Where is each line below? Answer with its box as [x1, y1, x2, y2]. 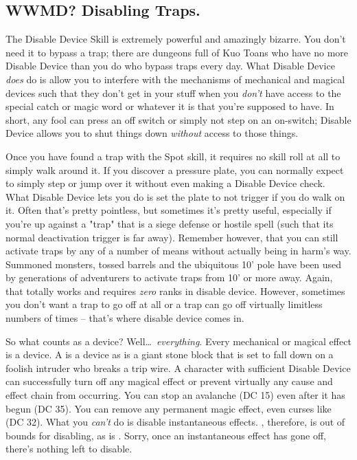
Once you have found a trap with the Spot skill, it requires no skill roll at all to [5, 149, 341, 163]
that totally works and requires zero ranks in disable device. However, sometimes [5, 283, 345, 298]
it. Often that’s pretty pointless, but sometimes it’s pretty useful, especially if [5, 203, 332, 217]
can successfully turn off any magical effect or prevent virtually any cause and [5, 374, 333, 388]
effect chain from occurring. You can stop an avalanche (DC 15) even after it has [5, 388, 345, 402]
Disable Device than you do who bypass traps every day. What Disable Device [5, 58, 335, 73]
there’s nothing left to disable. [5, 441, 133, 456]
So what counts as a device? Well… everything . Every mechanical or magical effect [5, 333, 352, 348]
